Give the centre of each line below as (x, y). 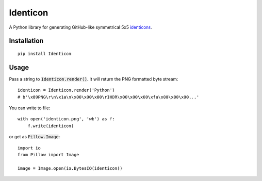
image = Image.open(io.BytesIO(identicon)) (70, 168)
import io (29, 148)
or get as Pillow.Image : (34, 137)
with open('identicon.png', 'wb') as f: (66, 119)
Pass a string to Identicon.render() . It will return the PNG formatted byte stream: (93, 79)
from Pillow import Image (49, 155)
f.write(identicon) (51, 126)
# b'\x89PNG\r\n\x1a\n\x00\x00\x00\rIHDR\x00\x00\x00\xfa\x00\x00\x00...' (108, 97)
